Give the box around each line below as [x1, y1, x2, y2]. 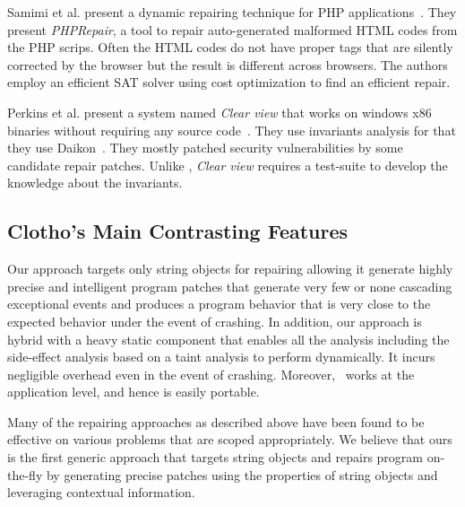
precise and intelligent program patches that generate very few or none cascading [7, 276, 452, 295]
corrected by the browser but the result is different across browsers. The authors [7, 55, 448, 74]
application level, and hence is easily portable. [7, 382, 260, 401]
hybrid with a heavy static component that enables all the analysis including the [7, 329, 450, 348]
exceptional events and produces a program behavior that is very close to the [7, 294, 431, 313]
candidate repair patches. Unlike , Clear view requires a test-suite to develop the [7, 155, 448, 174]
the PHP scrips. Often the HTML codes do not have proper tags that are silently [7, 38, 453, 57]
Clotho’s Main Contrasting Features [7, 217, 349, 245]
